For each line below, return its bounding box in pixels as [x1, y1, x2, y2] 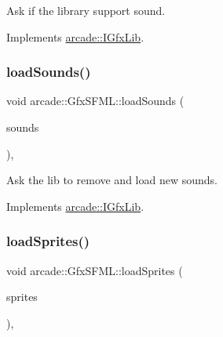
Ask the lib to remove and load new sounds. [6, 172, 218, 188]
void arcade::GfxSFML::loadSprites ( [6, 262, 183, 278]
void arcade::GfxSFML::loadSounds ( [6, 92, 185, 109]
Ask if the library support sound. [6, 2, 166, 18]
